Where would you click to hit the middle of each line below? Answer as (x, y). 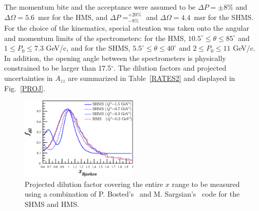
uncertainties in (29, 78)
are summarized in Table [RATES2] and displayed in (152, 78)
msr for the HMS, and (73, 17)
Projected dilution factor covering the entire (94, 184)
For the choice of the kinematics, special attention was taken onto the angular (127, 28)
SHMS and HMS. (52, 204)
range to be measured (206, 184)
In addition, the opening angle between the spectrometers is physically (115, 58)
